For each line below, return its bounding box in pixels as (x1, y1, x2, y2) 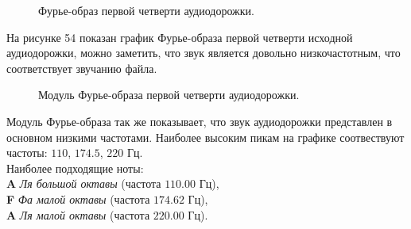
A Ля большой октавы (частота (6, 175, 161, 192)
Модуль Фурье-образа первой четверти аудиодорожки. (38, 86, 300, 103)
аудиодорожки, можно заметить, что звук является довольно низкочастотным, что (6, 44, 401, 61)
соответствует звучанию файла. (6, 59, 157, 76)
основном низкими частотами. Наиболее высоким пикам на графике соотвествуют (6, 128, 405, 145)
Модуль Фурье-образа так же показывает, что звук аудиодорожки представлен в (6, 113, 393, 129)
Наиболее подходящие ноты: (6, 159, 144, 176)
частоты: (6, 144, 48, 161)
